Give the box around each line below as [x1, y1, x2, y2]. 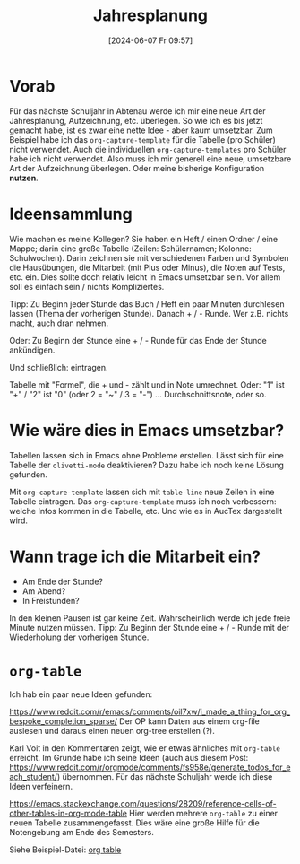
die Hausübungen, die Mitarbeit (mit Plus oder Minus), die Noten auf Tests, [9, 262, 286, 273]
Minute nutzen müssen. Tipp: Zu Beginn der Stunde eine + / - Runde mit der [9, 622, 289, 633]
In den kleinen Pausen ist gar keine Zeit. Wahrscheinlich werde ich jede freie [9, 612, 291, 624]
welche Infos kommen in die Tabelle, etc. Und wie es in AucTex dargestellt [9, 505, 283, 516]
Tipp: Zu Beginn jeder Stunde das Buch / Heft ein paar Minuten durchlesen [9, 298, 285, 310]
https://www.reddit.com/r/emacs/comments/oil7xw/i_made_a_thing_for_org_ [9, 706, 291, 718]
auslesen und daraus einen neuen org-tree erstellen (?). [9, 726, 215, 737]
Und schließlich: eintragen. [9, 362, 109, 372]
